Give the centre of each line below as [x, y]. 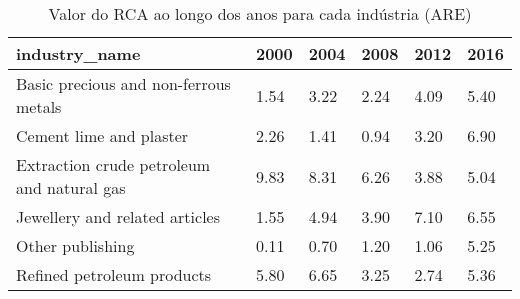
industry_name [78, 53]
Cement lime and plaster [102, 135]
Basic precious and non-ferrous [123, 83]
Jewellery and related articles [118, 216]
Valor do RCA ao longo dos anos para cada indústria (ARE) [260, 13]
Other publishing [75, 245]
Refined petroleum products [114, 274]
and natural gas [71, 187]
